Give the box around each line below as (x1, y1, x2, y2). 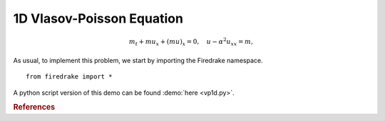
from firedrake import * (26, 73, 113, 81)
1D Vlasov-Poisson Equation (13, 11, 183, 26)
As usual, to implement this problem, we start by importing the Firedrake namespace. (13, 56, 263, 64)
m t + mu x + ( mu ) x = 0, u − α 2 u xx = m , (128, 36, 253, 47)
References (13, 103, 56, 113)
